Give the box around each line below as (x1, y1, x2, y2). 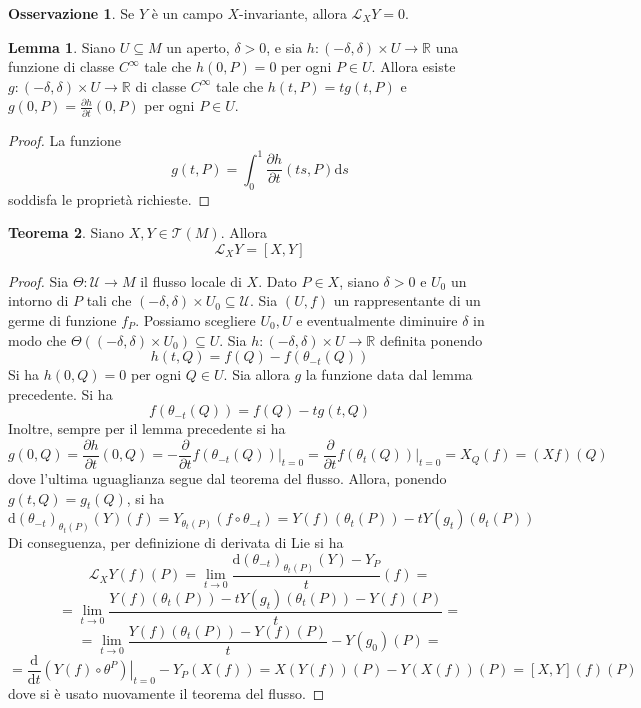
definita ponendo (379, 329, 483, 350)
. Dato (258, 270, 297, 291)
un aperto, (166, 36, 230, 57)
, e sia (266, 36, 303, 57)
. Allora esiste (371, 56, 456, 77)
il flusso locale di (140, 270, 242, 291)
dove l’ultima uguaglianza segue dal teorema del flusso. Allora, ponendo (8, 467, 447, 488)
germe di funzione (8, 309, 117, 330)
